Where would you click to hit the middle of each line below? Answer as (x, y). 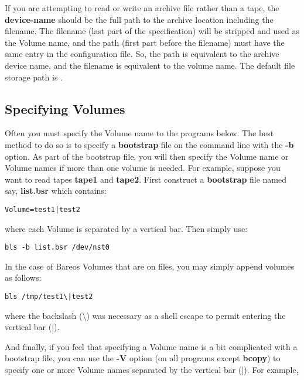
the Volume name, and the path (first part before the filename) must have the (145, 42)
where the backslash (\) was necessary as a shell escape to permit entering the (145, 315)
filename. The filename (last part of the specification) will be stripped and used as (152, 31)
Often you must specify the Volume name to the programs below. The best (139, 133)
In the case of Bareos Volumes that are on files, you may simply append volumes (150, 266)
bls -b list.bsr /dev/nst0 (57, 248)
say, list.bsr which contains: (56, 191)
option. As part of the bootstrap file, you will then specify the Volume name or (147, 156)
